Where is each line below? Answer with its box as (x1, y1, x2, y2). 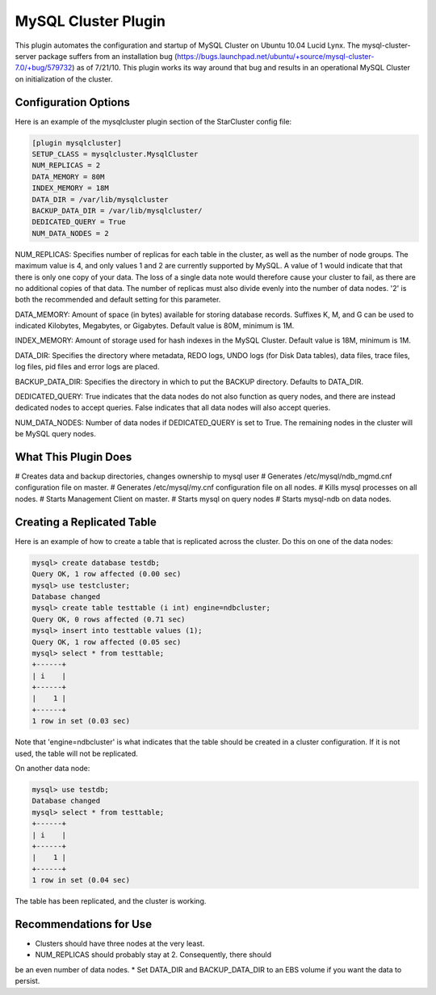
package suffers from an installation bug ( (38, 51, 178, 61)
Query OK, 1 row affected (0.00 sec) (31, 570, 182, 579)
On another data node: (15, 764, 90, 773)
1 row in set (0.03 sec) (31, 716, 131, 726)
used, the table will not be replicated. (15, 748, 139, 758)
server (15, 51, 37, 61)
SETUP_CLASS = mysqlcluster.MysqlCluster (31, 150, 199, 158)
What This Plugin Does (15, 450, 132, 464)
